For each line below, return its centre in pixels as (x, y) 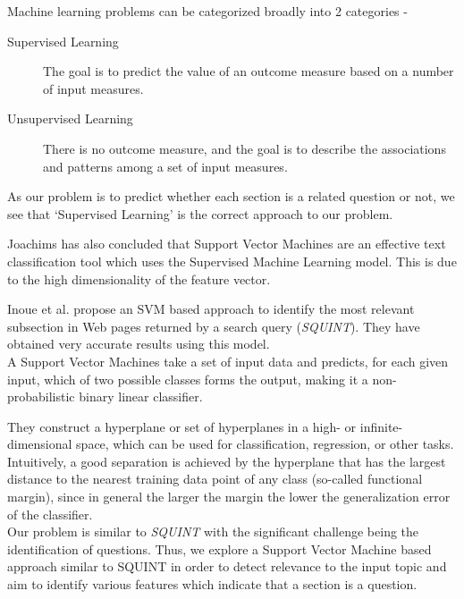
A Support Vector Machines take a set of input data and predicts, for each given (228, 361)
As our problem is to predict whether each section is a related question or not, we (231, 196)
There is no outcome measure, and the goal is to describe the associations (245, 148)
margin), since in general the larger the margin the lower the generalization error (229, 497)
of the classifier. (50, 514)
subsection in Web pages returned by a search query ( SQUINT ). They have (214, 326)
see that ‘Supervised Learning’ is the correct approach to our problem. (200, 213)
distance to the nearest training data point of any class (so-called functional (215, 479)
